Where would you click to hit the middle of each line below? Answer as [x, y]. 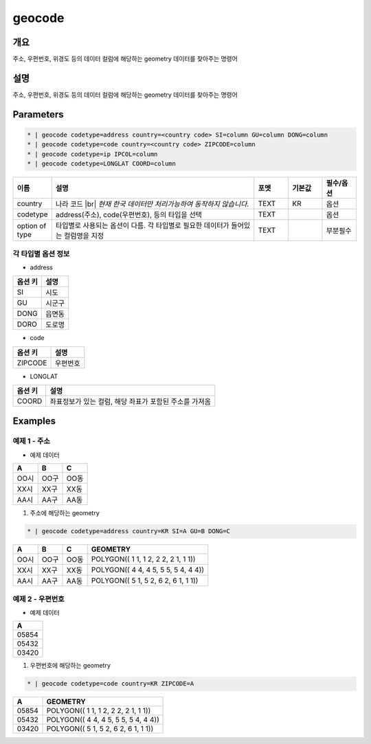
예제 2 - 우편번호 [38, 599]
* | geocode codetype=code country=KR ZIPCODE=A [111, 684]
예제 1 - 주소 [32, 441]
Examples [34, 421]
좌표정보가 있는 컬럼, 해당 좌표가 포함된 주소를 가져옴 [130, 402]
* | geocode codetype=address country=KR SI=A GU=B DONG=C [128, 531]
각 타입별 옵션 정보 [41, 253]
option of [32, 226]
